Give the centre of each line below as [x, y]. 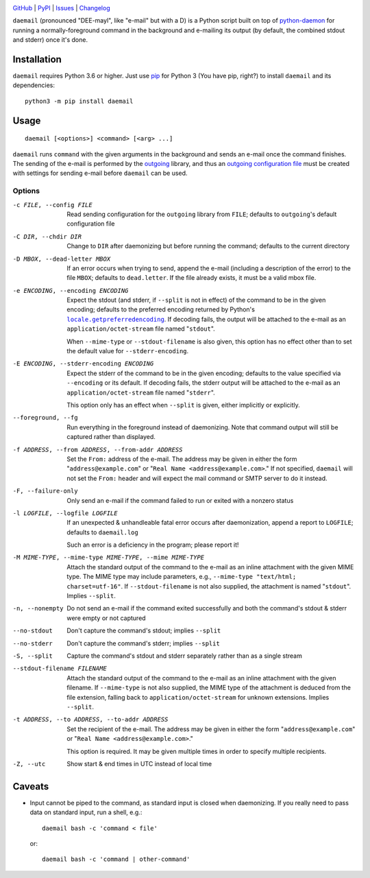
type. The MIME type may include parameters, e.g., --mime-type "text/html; [182, 577]
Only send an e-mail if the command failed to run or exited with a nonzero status [180, 500]
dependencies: [34, 85]
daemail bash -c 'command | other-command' [116, 859]
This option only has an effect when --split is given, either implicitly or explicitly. [184, 405]
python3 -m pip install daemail [79, 101]
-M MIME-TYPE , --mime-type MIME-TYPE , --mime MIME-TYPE [109, 558]
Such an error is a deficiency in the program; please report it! [153, 545]
